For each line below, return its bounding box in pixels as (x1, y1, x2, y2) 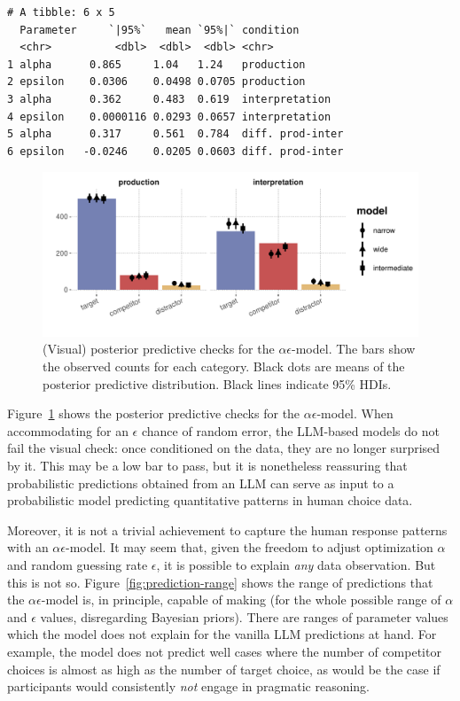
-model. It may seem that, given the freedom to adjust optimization (66, 538, 433, 557)
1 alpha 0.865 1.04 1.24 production (7, 58, 306, 71)
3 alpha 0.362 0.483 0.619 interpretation (7, 92, 331, 105)
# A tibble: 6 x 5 (7, 6, 115, 19)
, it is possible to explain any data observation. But (156, 555, 436, 573)
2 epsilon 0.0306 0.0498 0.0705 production (7, 75, 306, 89)
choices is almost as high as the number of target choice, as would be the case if (7, 659, 441, 678)
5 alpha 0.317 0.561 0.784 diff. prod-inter (7, 128, 344, 141)
